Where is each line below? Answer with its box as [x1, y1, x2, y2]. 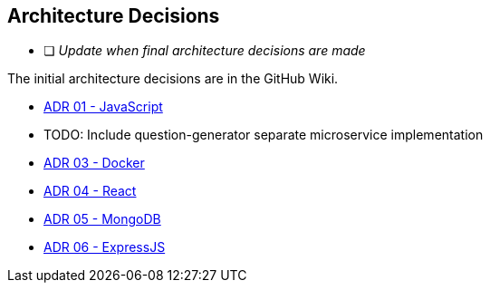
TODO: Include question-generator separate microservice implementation [43, 127, 484, 143]
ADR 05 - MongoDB [43, 211, 161, 227]
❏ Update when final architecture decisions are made [43, 43, 366, 59]
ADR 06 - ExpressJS [43, 239, 166, 256]
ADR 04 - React [43, 183, 137, 199]
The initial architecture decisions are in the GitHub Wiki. [7, 71, 339, 87]
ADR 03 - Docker [43, 155, 145, 171]
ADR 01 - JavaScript [43, 99, 163, 115]
